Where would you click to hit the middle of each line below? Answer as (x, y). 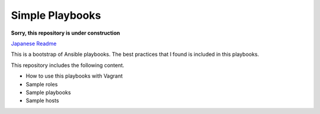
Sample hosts (42, 100)
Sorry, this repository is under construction (65, 33)
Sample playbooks (48, 92)
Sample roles (42, 84)
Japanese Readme (34, 43)
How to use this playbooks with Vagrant (74, 76)
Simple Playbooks (56, 15)
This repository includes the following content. (68, 65)
